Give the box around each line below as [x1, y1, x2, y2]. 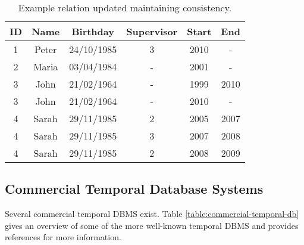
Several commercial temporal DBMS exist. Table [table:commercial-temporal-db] [5, 207, 299, 220]
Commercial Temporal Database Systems [5, 179, 264, 198]
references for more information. [5, 231, 121, 243]
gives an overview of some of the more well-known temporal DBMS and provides [5, 219, 299, 231]
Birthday [71, 24, 114, 38]
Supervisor [126, 24, 178, 38]
